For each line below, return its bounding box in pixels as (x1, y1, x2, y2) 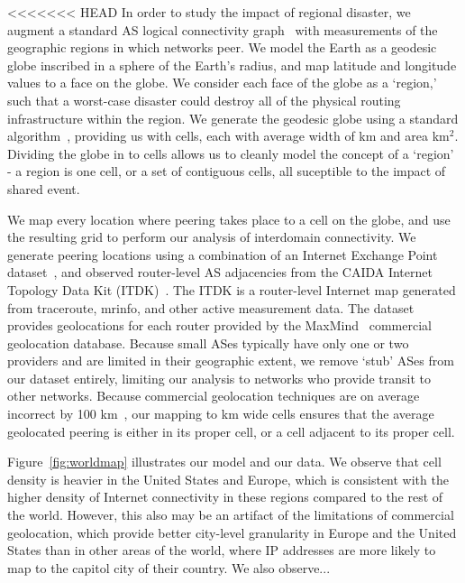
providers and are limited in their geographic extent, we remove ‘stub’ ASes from (7, 351, 454, 370)
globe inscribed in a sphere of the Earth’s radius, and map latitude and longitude (7, 55, 457, 74)
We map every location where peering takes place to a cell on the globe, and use (7, 209, 451, 228)
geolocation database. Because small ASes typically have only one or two (7, 333, 409, 352)
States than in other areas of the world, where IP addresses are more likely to (7, 541, 436, 560)
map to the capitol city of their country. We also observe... (7, 558, 331, 577)
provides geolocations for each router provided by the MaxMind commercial (7, 316, 432, 335)
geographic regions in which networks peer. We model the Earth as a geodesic (7, 38, 437, 57)
